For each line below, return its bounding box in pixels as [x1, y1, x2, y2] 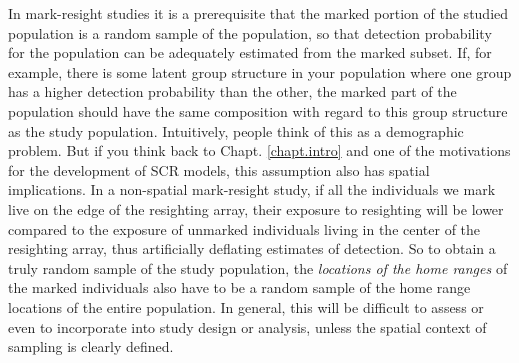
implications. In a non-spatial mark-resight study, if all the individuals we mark [8, 179, 496, 200]
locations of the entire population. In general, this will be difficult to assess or [8, 296, 484, 317]
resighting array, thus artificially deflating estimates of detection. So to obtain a [8, 238, 496, 259]
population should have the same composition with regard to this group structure [8, 100, 508, 121]
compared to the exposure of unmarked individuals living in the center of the [8, 218, 481, 239]
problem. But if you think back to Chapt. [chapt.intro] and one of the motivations [8, 140, 511, 161]
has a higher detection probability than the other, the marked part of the [8, 81, 457, 102]
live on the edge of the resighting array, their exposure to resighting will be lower [8, 198, 504, 219]
